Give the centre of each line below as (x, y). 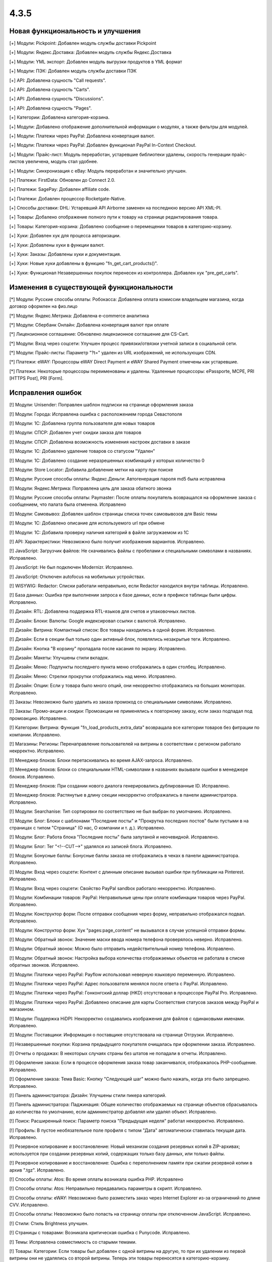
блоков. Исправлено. (32, 776)
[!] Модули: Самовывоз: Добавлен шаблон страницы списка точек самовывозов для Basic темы (113, 514)
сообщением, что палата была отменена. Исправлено (68, 504)
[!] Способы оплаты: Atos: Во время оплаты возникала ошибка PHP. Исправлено (96, 1179)
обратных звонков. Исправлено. (44, 965)
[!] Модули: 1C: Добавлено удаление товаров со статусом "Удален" (82, 451)
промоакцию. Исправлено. (39, 718)
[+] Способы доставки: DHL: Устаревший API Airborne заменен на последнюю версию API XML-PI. (115, 208)
